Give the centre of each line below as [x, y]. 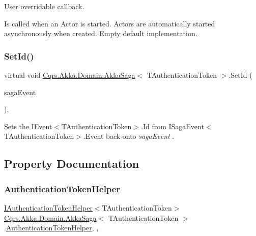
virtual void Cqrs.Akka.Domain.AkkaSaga [70, 75]
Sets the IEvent [28, 126]
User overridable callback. [44, 6]
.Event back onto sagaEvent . [129, 136]
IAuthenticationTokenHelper [48, 207]
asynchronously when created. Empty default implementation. [101, 33]
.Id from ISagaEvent [173, 126]
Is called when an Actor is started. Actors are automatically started [110, 23]
